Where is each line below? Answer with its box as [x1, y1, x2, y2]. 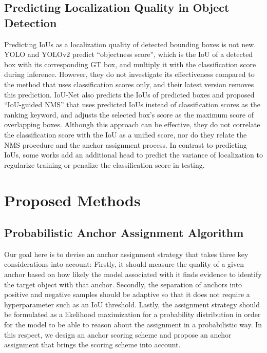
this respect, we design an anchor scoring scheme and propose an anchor [4, 329, 232, 340]
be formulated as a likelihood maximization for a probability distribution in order [4, 309, 261, 320]
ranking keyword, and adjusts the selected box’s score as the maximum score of [4, 109, 254, 120]
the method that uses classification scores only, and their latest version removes [4, 79, 254, 89]
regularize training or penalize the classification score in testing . [4, 159, 205, 170]
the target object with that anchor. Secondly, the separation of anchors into [4, 279, 242, 289]
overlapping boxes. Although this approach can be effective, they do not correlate [4, 119, 260, 130]
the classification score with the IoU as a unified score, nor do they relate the [4, 129, 247, 140]
